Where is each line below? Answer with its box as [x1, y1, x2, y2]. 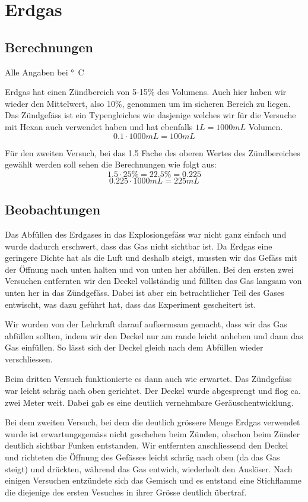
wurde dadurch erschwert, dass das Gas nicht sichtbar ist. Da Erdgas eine [5, 239, 272, 252]
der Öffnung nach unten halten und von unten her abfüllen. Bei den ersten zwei [5, 263, 294, 275]
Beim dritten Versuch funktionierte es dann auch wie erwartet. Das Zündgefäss [5, 372, 292, 385]
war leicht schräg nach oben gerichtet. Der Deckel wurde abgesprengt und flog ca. [5, 384, 301, 397]
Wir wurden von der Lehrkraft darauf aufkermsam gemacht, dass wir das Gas [5, 318, 287, 330]
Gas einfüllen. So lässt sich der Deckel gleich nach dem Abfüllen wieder [5, 341, 263, 353]
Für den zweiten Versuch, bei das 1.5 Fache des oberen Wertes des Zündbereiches [5, 146, 300, 159]
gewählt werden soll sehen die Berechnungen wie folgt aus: [5, 158, 217, 171]
